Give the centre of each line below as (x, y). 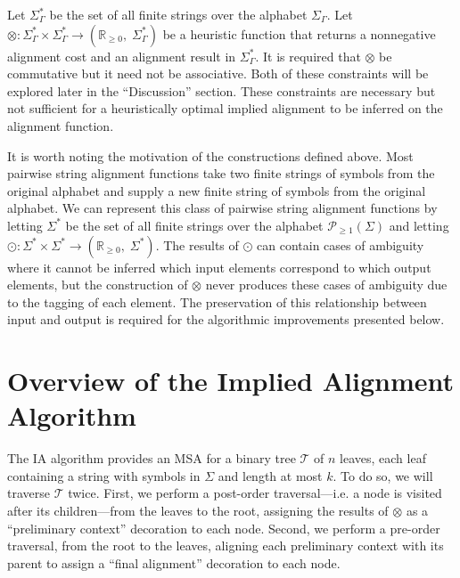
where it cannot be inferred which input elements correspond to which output (219, 267)
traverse (29, 493)
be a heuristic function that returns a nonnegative (299, 33)
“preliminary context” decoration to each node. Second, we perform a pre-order (224, 528)
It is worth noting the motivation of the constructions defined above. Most (210, 155)
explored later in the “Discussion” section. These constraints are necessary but (222, 90)
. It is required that (308, 56)
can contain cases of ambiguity (341, 244)
